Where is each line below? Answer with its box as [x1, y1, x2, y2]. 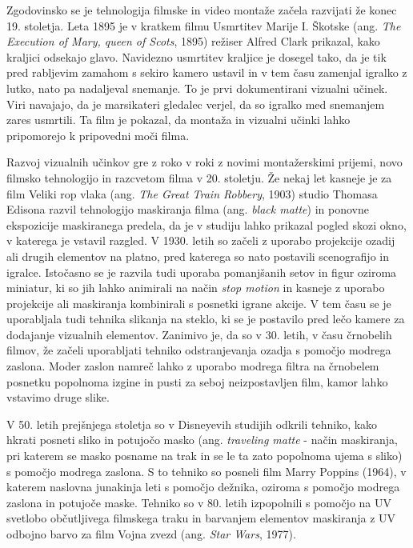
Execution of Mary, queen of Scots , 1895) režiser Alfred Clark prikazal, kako [6, 33, 380, 50]
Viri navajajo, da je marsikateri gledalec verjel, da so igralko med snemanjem [6, 95, 385, 112]
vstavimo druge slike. [6, 389, 110, 406]
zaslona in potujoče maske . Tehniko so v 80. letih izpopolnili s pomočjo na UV [6, 494, 391, 510]
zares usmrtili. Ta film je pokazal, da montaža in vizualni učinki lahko [6, 111, 351, 128]
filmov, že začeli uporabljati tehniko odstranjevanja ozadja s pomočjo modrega [6, 342, 391, 358]
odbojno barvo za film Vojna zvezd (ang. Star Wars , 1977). [6, 526, 296, 542]
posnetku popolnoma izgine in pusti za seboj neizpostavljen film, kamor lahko [6, 373, 388, 390]
